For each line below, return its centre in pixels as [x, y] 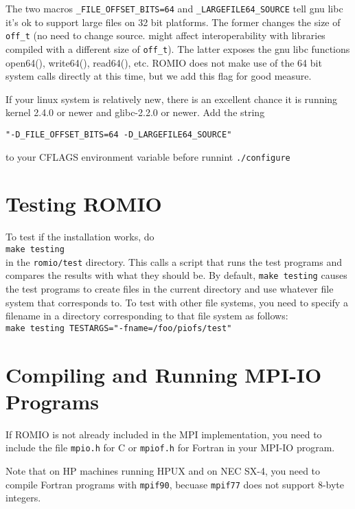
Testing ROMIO [84, 204]
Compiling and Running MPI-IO [164, 374]
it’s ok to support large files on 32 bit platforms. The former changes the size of [173, 22]
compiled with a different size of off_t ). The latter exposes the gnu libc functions [178, 48]
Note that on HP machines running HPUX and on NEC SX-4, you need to [163, 470]
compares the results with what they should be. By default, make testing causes [176, 275]
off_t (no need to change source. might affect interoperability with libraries [165, 35]
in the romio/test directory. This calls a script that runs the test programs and [174, 261]
